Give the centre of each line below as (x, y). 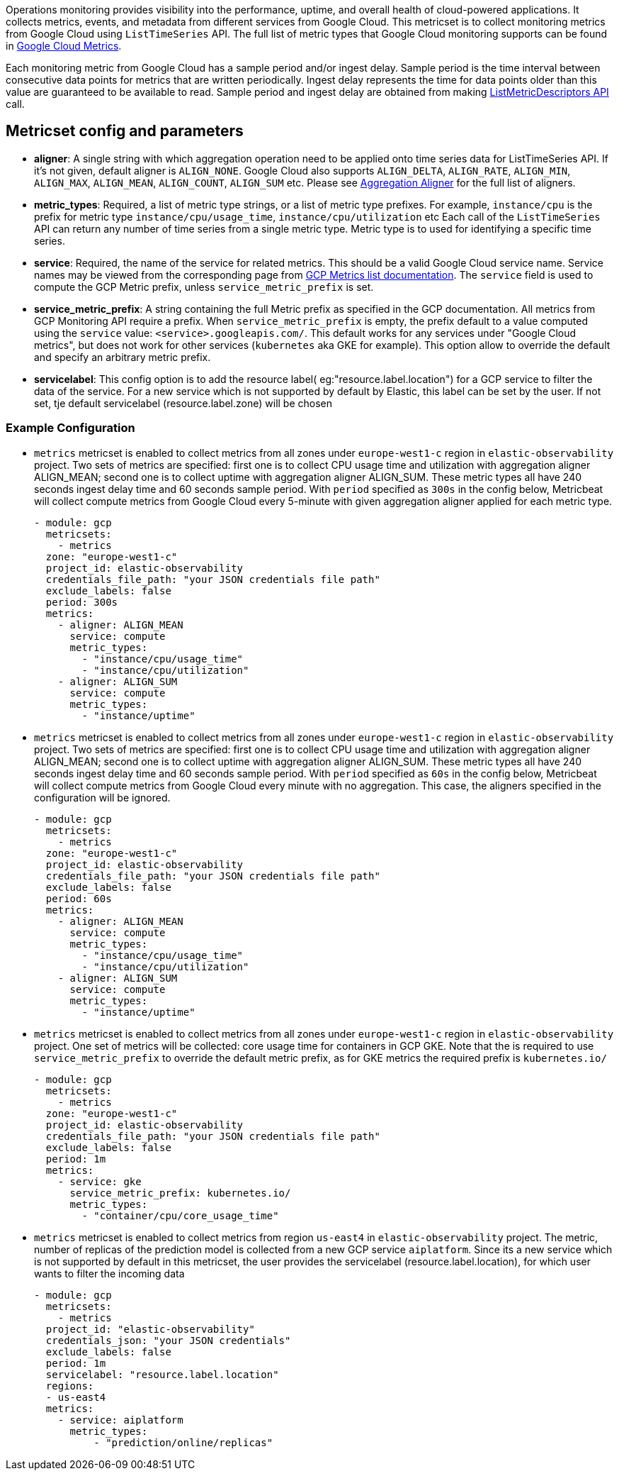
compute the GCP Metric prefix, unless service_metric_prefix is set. (204, 287)
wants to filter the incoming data (109, 1273)
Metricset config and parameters (125, 131)
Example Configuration (70, 428)
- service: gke (100, 1181)
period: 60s (79, 898)
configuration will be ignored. (102, 797)
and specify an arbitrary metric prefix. (123, 357)
